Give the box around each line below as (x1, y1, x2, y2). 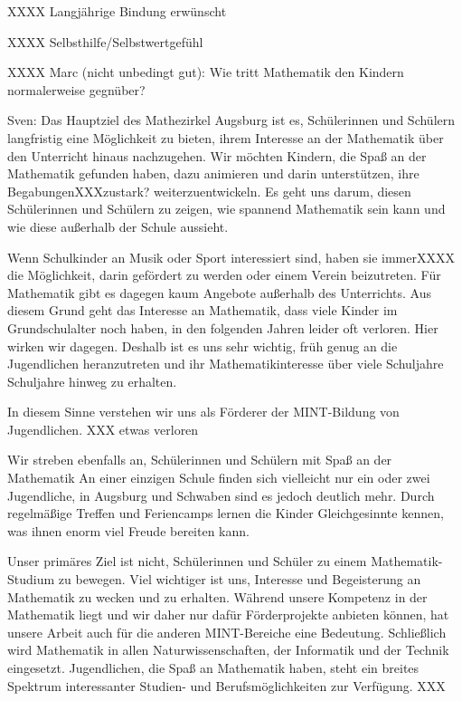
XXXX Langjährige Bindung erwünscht (7, 2, 227, 20)
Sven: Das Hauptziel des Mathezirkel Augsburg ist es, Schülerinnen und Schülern (7, 110, 456, 130)
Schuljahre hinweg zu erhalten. (7, 371, 177, 390)
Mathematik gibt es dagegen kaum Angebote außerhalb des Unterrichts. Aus (7, 283, 432, 302)
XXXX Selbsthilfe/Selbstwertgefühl (7, 32, 203, 51)
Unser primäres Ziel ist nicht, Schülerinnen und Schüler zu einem (7, 552, 367, 571)
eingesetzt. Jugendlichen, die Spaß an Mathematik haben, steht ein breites (7, 658, 420, 677)
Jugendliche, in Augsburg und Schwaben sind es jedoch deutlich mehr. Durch (7, 485, 435, 504)
